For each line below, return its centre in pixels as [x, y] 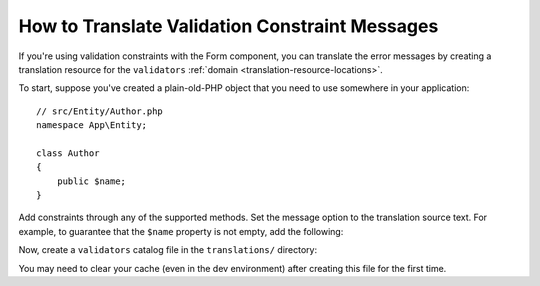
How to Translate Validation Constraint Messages [228, 26]
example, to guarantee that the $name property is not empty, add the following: [181, 231]
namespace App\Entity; [92, 125]
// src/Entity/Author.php [100, 111]
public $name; [91, 181]
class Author [68, 153]
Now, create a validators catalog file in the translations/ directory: [168, 250]
